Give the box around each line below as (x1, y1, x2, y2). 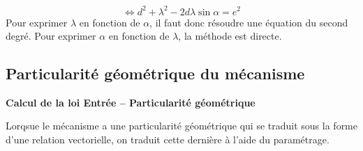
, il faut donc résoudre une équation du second (149, 15, 348, 29)
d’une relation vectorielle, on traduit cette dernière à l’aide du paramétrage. (6, 132, 329, 147)
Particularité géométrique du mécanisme (6, 63, 305, 84)
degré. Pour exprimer (6, 29, 96, 43)
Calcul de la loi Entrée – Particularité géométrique (6, 95, 255, 109)
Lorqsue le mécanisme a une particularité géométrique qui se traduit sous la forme (6, 118, 357, 133)
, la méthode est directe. (178, 29, 282, 43)
